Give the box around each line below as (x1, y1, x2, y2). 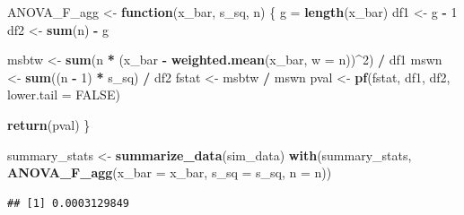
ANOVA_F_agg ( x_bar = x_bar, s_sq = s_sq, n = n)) (7, 163, 332, 182)
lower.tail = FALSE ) (7, 85, 120, 104)
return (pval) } (7, 115, 91, 133)
